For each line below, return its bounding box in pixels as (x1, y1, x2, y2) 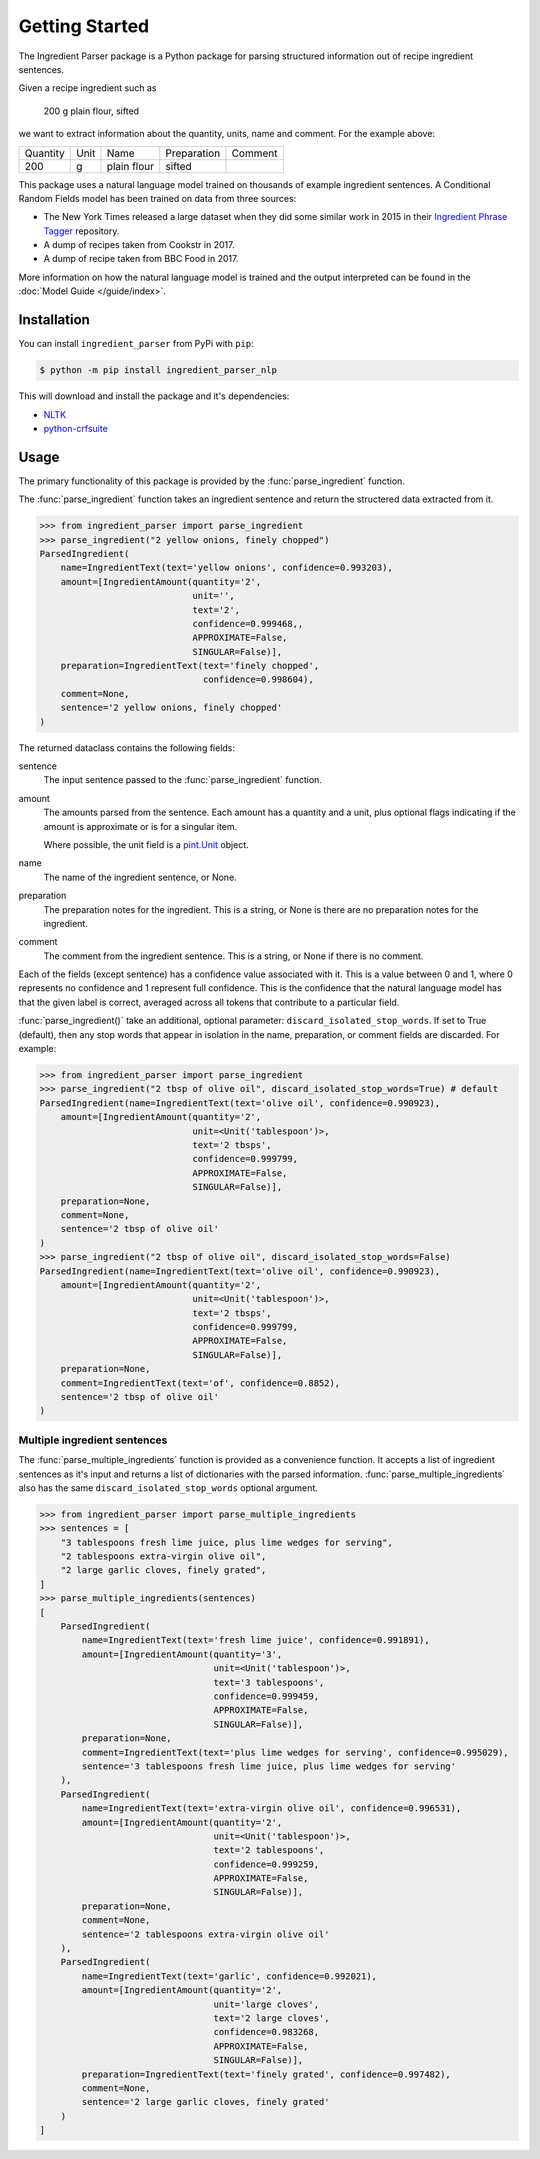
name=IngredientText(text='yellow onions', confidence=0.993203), (60, 562, 394, 574)
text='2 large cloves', (213, 2012, 330, 2024)
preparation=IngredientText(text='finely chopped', (60, 660, 320, 672)
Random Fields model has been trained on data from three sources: (18, 192, 297, 204)
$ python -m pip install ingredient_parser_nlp (39, 365, 277, 376)
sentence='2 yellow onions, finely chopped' (60, 702, 283, 714)
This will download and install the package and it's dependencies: (18, 390, 290, 402)
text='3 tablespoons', (213, 1676, 325, 1688)
